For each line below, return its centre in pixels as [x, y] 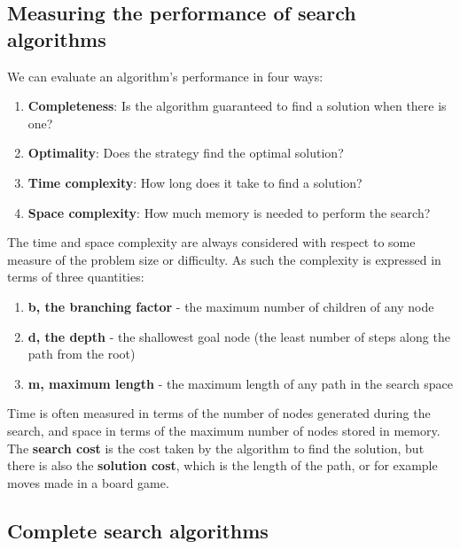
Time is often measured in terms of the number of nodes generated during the [219, 413]
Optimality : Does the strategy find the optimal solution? [186, 153]
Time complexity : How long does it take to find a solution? [195, 182]
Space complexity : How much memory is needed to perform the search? [229, 212]
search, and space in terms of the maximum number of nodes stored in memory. [224, 430]
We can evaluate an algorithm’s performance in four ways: [165, 76]
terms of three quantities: [76, 277]
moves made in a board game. [88, 482]
